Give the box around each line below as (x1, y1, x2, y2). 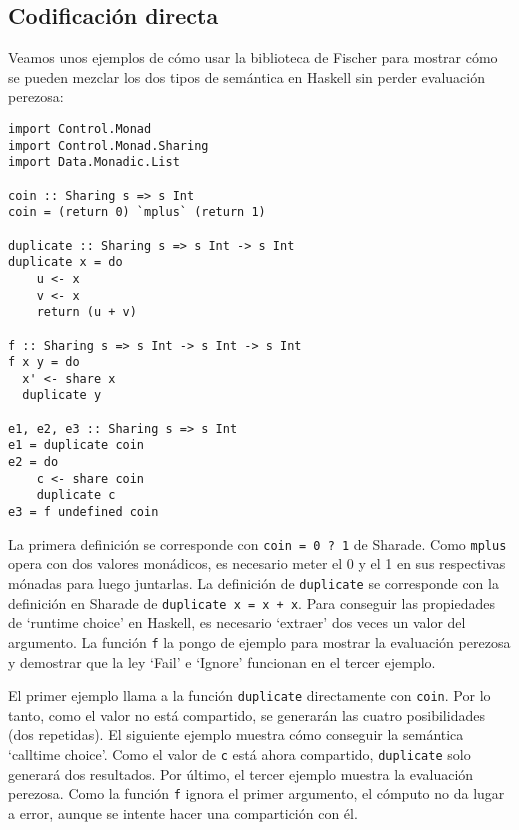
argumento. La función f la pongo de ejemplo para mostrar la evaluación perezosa (8, 631, 511, 652)
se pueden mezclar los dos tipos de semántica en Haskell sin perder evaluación (8, 66, 485, 87)
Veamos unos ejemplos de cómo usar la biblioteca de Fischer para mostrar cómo (8, 47, 498, 68)
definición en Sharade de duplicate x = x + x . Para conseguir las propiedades (8, 592, 496, 613)
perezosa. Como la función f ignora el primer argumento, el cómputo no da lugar (8, 783, 505, 804)
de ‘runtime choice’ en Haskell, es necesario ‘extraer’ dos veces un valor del (8, 612, 466, 633)
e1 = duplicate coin (8, 438, 145, 453)
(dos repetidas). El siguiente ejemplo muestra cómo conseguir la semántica (8, 724, 464, 745)
